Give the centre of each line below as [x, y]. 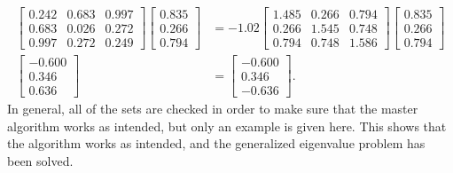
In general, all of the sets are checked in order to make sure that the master [213, 109]
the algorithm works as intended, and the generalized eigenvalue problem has [216, 143]
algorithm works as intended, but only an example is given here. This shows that [227, 126]
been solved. [40, 161]
